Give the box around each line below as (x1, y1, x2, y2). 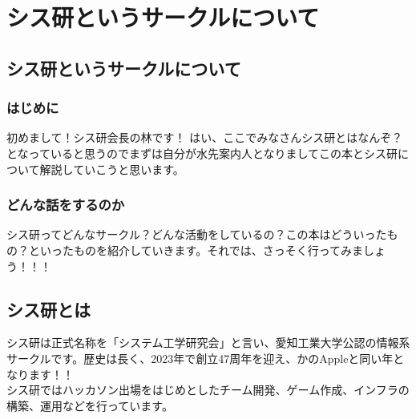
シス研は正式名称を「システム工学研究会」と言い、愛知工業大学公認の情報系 (6, 334, 410, 351)
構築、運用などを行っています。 (6, 397, 173, 413)
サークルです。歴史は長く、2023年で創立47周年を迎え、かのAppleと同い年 (6, 349, 394, 366)
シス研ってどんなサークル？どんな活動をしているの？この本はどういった (6, 226, 387, 243)
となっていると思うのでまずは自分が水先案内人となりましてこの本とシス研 (6, 144, 398, 161)
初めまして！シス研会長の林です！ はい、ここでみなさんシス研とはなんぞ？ (6, 129, 403, 146)
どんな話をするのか (6, 195, 125, 215)
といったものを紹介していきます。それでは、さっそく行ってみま (28, 241, 364, 258)
